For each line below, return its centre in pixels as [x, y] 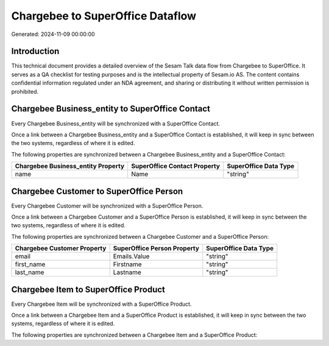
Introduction [35, 51]
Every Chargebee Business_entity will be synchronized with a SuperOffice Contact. [116, 123]
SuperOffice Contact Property [176, 166]
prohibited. [25, 91]
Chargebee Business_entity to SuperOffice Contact [111, 109]
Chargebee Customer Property [61, 249]
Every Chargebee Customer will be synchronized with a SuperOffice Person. [107, 206]
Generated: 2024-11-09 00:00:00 [53, 34]
